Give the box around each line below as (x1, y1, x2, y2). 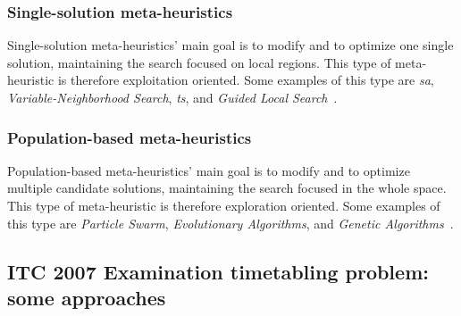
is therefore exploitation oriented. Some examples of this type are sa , (57, 71, 434, 89)
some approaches (7, 283, 166, 311)
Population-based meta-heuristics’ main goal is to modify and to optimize (7, 161, 410, 179)
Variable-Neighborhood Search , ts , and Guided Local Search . (7, 88, 338, 106)
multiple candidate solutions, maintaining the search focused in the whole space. (7, 179, 447, 197)
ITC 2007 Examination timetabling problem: (7, 257, 429, 285)
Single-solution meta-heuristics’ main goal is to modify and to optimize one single (7, 36, 454, 54)
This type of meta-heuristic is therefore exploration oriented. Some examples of (7, 196, 440, 214)
